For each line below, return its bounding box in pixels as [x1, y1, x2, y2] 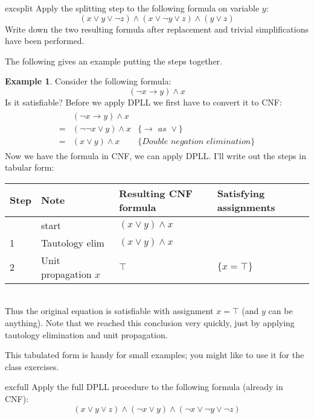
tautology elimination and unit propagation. [5, 328, 168, 341]
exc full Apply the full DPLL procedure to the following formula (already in [5, 380, 283, 393]
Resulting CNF [119, 186, 193, 200]
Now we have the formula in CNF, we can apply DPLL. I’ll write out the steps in [5, 149, 306, 162]
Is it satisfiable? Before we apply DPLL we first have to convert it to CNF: [5, 95, 282, 108]
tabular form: [5, 161, 54, 174]
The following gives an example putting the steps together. [5, 54, 222, 67]
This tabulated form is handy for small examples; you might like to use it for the [5, 348, 304, 361]
